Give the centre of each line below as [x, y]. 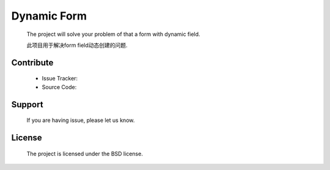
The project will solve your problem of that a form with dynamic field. [113, 34]
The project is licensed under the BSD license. [85, 154]
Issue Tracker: [60, 79]
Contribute [32, 62]
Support [27, 104]
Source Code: [59, 87]
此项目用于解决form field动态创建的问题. [77, 45]
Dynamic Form [49, 16]
